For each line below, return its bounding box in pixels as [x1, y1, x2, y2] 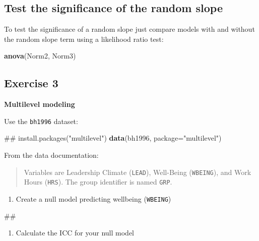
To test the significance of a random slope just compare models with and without [4, 24, 255, 34]
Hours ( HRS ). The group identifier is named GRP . [24, 176, 172, 187]
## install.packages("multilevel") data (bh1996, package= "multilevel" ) [4, 133, 222, 143]
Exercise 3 [4, 75, 58, 91]
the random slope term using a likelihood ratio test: [4, 33, 164, 44]
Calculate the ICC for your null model [16, 227, 134, 238]
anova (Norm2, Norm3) [4, 50, 76, 61]
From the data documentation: [4, 150, 99, 160]
